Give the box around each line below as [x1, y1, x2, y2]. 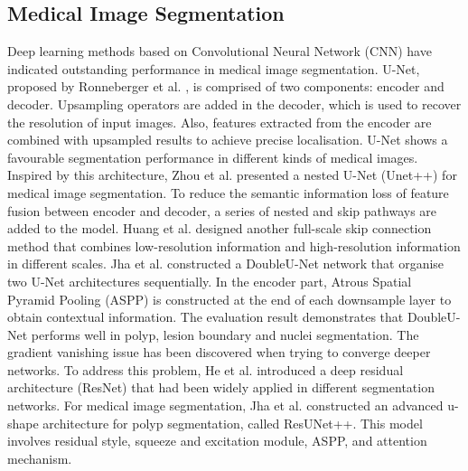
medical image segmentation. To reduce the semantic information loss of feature [7, 183, 449, 202]
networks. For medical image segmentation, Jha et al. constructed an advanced [7, 396, 444, 415]
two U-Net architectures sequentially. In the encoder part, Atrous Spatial [7, 271, 412, 290]
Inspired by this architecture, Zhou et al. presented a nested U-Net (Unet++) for [7, 165, 457, 184]
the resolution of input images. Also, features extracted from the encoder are [7, 112, 432, 131]
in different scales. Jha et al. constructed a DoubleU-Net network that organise [7, 254, 445, 273]
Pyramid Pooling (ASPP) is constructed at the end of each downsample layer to [7, 289, 452, 308]
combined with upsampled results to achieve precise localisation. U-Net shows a [7, 130, 448, 149]
